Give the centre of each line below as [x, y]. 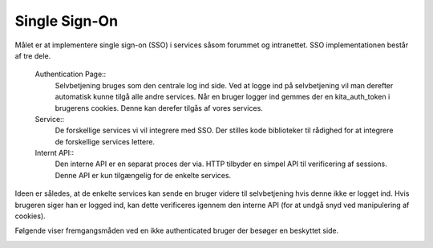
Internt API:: [55, 153]
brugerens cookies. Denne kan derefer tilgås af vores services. [159, 108]
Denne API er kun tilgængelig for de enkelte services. [143, 175]
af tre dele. [33, 55]
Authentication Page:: [71, 74]
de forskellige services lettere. [105, 141]
